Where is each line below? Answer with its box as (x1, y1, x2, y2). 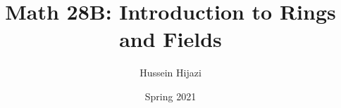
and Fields (119, 25, 222, 53)
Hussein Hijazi (139, 65, 201, 80)
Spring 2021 (144, 88, 197, 103)
